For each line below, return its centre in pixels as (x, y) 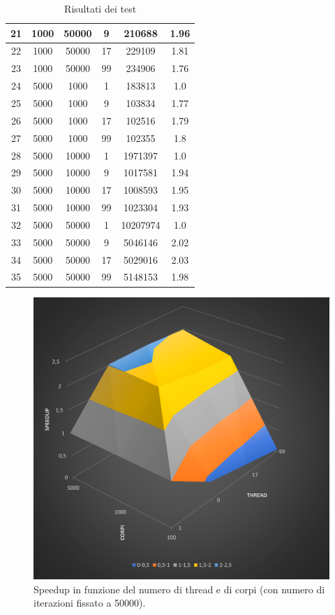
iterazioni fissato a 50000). (90, 603)
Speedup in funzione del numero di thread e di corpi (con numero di (179, 589)
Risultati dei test (100, 8)
